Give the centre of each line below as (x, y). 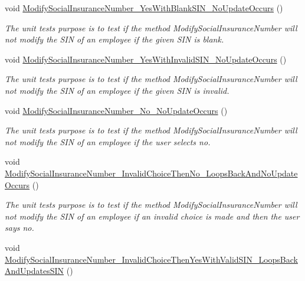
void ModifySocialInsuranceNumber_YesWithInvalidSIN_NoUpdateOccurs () (146, 59)
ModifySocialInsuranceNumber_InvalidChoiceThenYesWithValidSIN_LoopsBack (151, 259)
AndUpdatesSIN (35, 271)
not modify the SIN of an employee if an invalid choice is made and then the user (152, 216)
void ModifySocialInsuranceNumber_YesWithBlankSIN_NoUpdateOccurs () (144, 8)
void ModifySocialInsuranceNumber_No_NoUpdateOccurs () (116, 110)
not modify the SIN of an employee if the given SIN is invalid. (117, 90)
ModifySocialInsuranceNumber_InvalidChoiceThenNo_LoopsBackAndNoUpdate (151, 173)
